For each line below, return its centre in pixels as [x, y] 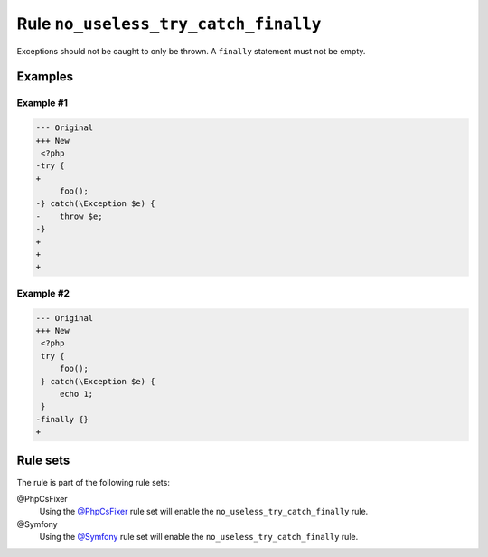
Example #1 [42, 103]
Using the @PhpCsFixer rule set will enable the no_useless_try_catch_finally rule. [204, 512]
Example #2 [43, 293]
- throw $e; [69, 216]
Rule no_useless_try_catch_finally [169, 24]
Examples [45, 77]
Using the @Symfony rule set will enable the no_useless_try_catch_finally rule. [199, 537]
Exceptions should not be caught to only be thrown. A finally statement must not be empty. [191, 51]
